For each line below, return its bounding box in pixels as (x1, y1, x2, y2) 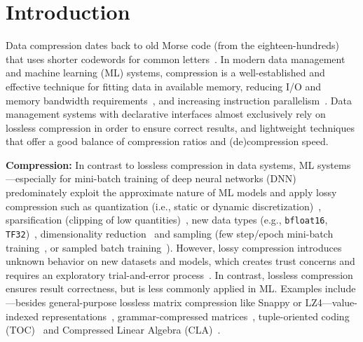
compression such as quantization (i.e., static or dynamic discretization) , (6, 198, 322, 213)
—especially (6, 171, 57, 186)
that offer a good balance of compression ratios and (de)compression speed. (6, 134, 329, 149)
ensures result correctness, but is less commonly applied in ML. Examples (6, 281, 322, 296)
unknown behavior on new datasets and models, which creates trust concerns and (6, 254, 355, 268)
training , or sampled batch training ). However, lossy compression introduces (6, 240, 342, 254)
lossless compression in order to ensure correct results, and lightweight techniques (6, 120, 355, 135)
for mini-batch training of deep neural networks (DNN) (60, 171, 296, 186)
